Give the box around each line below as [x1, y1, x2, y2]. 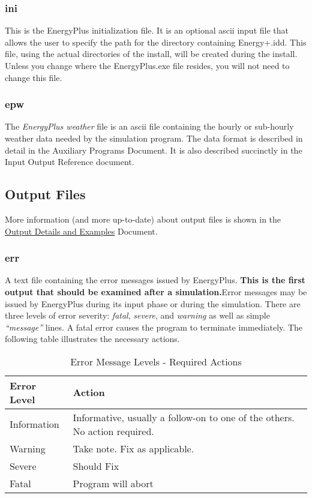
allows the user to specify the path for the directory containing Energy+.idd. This [5, 35, 307, 48]
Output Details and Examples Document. [5, 224, 158, 237]
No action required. [73, 424, 154, 438]
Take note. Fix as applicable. [73, 441, 194, 455]
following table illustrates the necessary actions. [5, 332, 180, 345]
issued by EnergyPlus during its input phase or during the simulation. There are [5, 297, 301, 310]
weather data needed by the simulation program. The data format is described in [5, 132, 303, 144]
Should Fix [73, 458, 119, 473]
